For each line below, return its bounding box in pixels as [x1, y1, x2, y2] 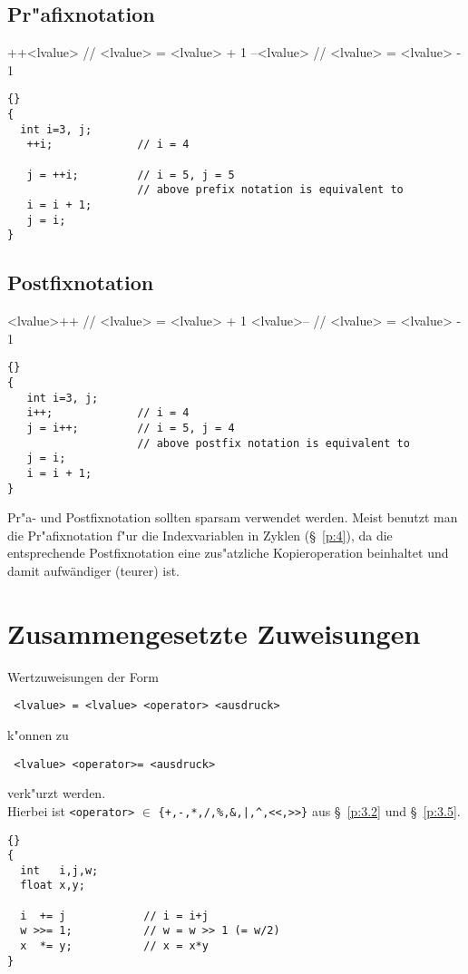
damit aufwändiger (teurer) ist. [7, 561, 180, 580]
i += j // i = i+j [20, 909, 209, 922]
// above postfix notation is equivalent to [137, 436, 410, 450]
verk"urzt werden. [7, 784, 106, 803]
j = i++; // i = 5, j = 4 [26, 421, 235, 434]
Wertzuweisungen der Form [7, 667, 159, 686]
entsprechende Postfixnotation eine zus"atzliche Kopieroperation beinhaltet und [7, 543, 449, 562]
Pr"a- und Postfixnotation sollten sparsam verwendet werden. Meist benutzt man [7, 508, 458, 527]
